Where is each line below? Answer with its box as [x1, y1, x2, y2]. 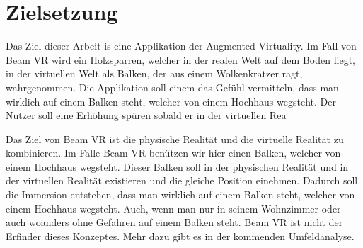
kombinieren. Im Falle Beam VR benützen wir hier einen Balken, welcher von [6, 145, 341, 160]
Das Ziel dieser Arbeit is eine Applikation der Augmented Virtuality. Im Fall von [6, 38, 357, 53]
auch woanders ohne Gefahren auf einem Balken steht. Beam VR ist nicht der [6, 215, 343, 230]
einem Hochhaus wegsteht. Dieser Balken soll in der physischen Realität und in [6, 159, 349, 174]
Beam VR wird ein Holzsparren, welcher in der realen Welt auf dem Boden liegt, [6, 52, 355, 67]
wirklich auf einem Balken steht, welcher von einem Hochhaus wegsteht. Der [6, 94, 336, 108]
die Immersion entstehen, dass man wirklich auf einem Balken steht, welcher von [6, 187, 355, 202]
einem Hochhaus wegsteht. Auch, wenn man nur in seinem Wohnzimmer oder [6, 201, 341, 215]
